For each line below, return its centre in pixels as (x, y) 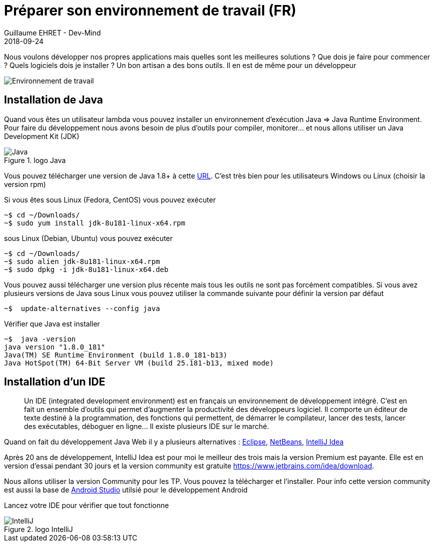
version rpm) (25, 184)
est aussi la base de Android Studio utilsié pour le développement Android (126, 490)
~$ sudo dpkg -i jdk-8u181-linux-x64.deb (86, 269)
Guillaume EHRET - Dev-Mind (52, 32)
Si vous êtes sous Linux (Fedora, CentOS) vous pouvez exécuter (110, 199)
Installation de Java (54, 100)
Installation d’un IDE (55, 382)
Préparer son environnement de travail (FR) (150, 10)
